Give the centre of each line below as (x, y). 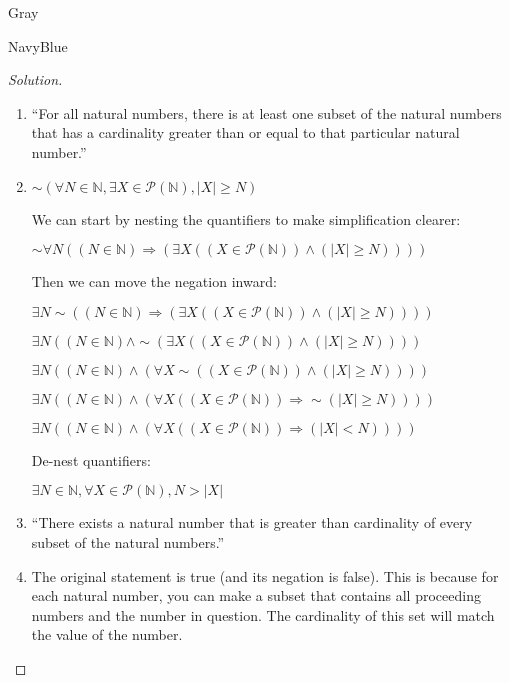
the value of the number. (107, 634)
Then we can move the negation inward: (154, 281)
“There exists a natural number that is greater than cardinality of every (252, 522)
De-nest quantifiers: (91, 459)
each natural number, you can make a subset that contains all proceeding (256, 595)
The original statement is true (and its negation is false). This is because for (265, 575)
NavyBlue (38, 45)
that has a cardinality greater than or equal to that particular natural (245, 132)
